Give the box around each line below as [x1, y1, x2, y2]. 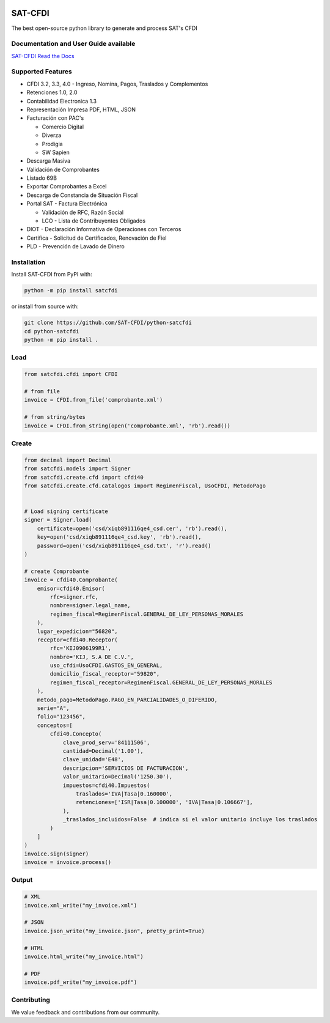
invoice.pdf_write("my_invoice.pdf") [24, 979, 137, 986]
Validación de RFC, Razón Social [42, 209, 124, 216]
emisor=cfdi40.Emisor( [37, 585, 105, 592]
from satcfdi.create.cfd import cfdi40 [24, 474, 144, 481]
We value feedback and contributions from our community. [11, 1008, 160, 1016]
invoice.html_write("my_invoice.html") [24, 953, 144, 960]
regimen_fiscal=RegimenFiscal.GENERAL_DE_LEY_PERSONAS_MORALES [50, 610, 244, 618]
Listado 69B [26, 174, 57, 182]
